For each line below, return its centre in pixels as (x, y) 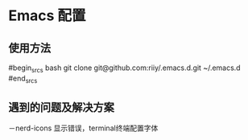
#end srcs (23, 79)
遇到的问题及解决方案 (61, 107)
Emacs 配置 (47, 16)
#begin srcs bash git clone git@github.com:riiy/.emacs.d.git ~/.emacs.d (124, 68)
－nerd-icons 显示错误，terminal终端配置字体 (83, 128)
